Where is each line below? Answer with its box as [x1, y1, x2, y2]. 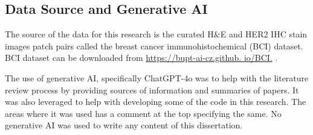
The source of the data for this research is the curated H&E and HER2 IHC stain [5, 28, 308, 40]
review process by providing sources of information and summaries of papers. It [5, 83, 299, 96]
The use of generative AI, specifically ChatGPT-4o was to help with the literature [5, 71, 309, 84]
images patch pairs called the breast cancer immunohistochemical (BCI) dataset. [5, 39, 303, 52]
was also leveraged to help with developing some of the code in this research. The [5, 95, 306, 108]
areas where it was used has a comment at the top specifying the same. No [5, 107, 282, 119]
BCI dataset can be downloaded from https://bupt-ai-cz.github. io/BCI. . [5, 51, 278, 64]
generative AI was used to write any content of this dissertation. [5, 119, 243, 131]
